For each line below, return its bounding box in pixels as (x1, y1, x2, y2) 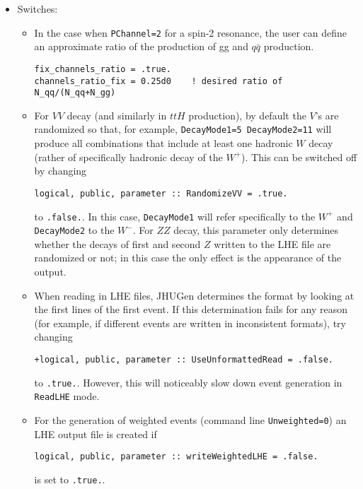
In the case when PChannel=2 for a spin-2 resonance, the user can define (34, 25, 347, 40)
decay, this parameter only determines (173, 223, 338, 237)
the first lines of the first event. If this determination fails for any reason (34, 302, 348, 317)
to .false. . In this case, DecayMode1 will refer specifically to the (34, 208, 316, 223)
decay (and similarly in (67, 107, 167, 122)
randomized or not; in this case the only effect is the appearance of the (34, 250, 342, 265)
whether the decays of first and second (34, 236, 201, 251)
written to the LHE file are (214, 236, 331, 251)
